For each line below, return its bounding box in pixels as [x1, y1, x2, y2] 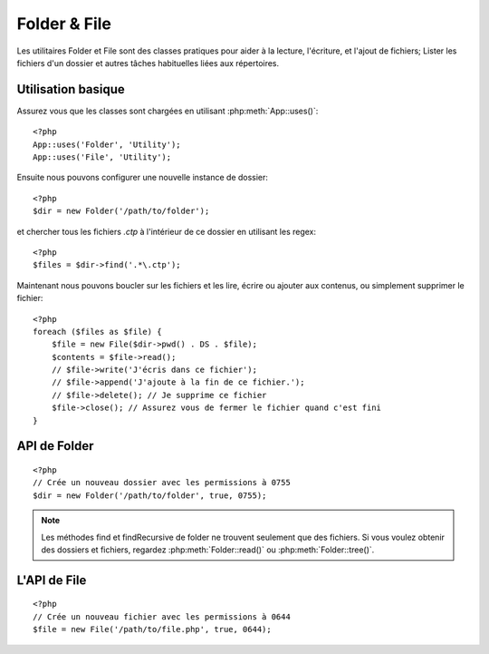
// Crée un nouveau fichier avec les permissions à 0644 [33, 611, 292, 621]
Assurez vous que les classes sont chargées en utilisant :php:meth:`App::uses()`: [16, 105, 319, 116]
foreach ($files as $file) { [33, 327, 162, 337]
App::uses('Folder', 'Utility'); [33, 139, 181, 150]
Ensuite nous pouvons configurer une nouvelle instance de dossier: [16, 172, 269, 183]
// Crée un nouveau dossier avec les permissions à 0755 [33, 477, 292, 488]
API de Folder [16, 438, 94, 454]
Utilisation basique [16, 82, 126, 97]
